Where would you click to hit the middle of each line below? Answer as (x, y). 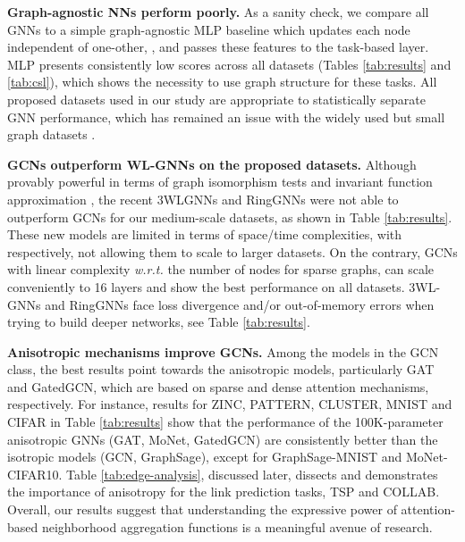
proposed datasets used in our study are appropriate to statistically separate (216, 99)
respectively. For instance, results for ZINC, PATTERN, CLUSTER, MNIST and (230, 404)
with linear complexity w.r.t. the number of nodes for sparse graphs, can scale (221, 269)
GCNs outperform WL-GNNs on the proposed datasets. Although (212, 164)
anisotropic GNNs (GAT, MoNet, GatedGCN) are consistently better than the (223, 439)
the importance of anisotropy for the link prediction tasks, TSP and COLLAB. (224, 492)
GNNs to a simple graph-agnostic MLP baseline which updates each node (209, 29)
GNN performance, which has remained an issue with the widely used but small (226, 117)
